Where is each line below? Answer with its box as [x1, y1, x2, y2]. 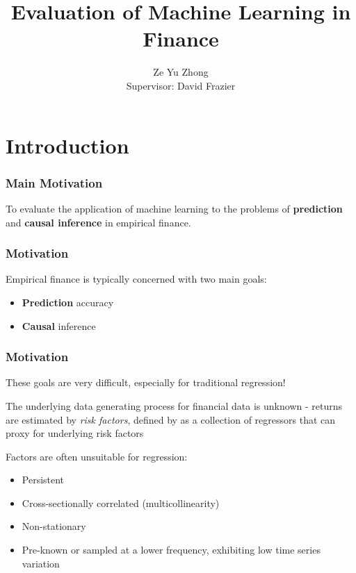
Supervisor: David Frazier [126, 78, 236, 92]
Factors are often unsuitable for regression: [6, 449, 188, 463]
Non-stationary [22, 519, 86, 533]
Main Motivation [6, 174, 103, 191]
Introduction [6, 131, 129, 159]
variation [22, 556, 60, 570]
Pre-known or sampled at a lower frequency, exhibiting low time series [22, 542, 321, 557]
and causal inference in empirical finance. [6, 215, 191, 229]
